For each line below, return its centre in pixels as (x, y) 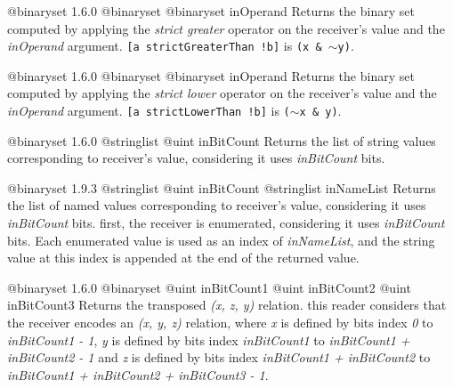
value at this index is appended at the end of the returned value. (183, 258)
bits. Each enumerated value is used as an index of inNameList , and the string (221, 240)
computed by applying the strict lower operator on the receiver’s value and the (222, 93)
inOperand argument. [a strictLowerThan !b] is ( (149, 111)
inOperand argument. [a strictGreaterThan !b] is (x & (165, 46)
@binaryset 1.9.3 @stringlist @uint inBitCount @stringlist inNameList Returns (222, 187)
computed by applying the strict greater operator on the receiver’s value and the (226, 28)
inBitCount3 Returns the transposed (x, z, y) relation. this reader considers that (227, 305)
